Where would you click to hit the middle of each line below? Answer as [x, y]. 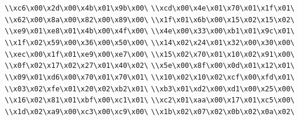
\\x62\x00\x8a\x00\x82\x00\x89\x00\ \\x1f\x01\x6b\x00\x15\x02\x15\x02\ [150, 20]
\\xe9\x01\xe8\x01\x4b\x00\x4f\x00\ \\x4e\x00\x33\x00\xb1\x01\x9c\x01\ [150, 31]
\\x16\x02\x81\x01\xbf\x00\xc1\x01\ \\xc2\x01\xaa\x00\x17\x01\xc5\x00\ [150, 100]
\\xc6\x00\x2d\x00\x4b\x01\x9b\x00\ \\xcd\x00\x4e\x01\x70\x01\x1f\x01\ [150, 8]
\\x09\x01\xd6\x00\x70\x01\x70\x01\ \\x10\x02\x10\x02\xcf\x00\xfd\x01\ [150, 77]
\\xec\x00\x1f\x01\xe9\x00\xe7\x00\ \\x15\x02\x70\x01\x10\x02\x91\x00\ [150, 54]
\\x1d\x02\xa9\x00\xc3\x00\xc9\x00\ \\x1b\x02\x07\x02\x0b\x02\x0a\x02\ [150, 112]
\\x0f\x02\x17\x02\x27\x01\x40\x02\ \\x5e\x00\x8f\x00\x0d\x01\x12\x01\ [150, 66]
